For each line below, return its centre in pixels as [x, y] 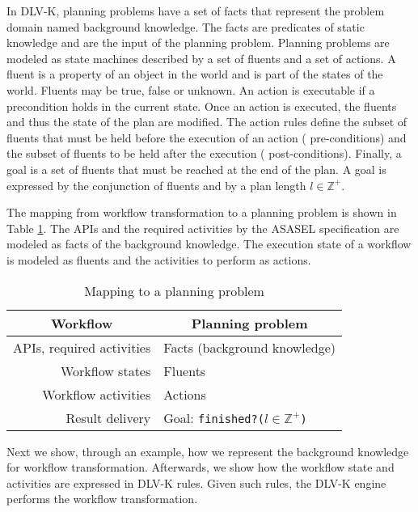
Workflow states [106, 370]
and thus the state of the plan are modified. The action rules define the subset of [207, 122]
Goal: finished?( [214, 417]
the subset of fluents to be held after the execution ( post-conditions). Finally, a [204, 153]
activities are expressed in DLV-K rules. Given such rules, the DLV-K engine [196, 482]
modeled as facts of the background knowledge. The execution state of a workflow [209, 244]
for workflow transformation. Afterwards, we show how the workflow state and [201, 467]
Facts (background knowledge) [250, 347]
